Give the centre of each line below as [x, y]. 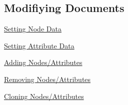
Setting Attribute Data [39, 45]
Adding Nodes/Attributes [43, 62]
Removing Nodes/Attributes [47, 79]
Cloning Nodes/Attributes [44, 96]
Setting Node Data [33, 29]
